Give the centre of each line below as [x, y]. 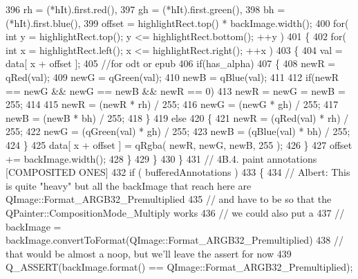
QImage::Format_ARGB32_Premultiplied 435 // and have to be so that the [169, 199]
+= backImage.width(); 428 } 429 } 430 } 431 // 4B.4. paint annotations [161, 158]
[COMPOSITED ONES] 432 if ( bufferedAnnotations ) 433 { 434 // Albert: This [178, 172]
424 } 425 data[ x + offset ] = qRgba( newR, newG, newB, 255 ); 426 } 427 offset [179, 144]
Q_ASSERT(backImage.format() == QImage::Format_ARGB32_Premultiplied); [179, 267]
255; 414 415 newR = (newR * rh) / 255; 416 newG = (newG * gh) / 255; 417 [172, 104]
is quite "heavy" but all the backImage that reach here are [129, 185]
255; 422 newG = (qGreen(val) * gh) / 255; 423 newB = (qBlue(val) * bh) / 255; [178, 131]
